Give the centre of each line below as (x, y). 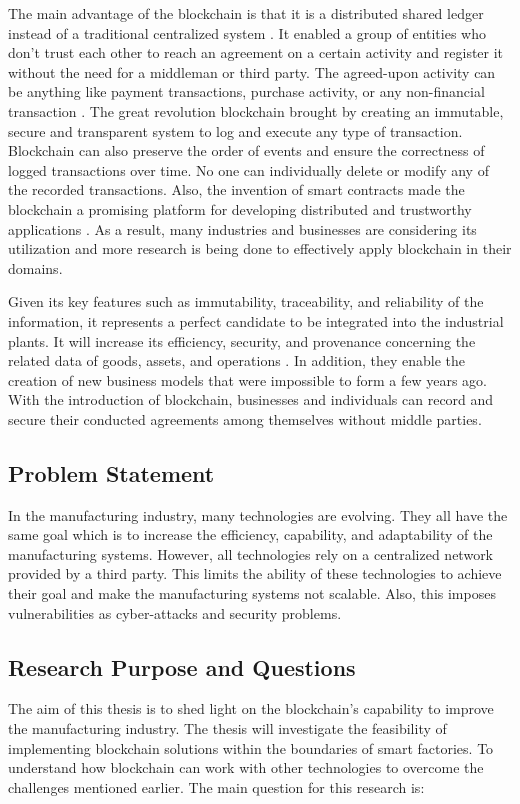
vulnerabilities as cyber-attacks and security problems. (175, 612)
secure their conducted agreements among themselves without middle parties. (245, 418)
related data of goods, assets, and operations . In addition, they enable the (237, 360)
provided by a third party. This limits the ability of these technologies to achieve (255, 573)
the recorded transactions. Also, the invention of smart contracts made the (236, 189)
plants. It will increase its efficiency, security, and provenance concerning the (242, 340)
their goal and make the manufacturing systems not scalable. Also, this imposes (252, 593)
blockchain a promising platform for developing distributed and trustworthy (240, 208)
